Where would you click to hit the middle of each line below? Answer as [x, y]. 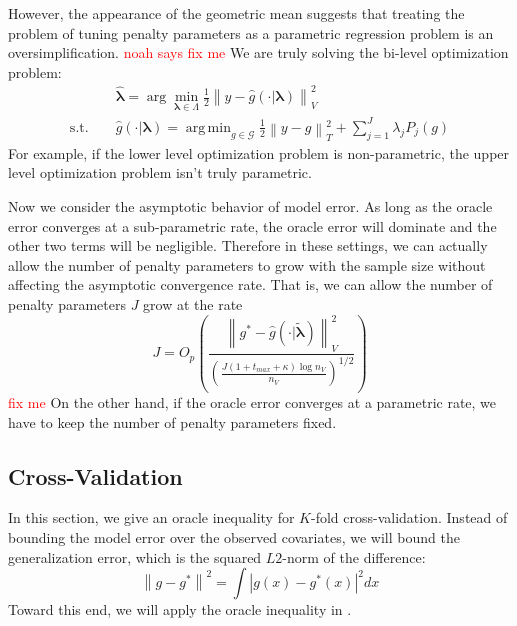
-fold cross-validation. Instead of [409, 517]
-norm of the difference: [354, 556]
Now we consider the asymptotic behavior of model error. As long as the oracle [250, 206]
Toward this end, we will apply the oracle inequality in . [180, 609]
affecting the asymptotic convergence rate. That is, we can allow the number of [250, 284]
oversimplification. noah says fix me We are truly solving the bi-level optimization [258, 52]
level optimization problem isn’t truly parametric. [160, 172]
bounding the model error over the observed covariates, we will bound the [234, 537]
